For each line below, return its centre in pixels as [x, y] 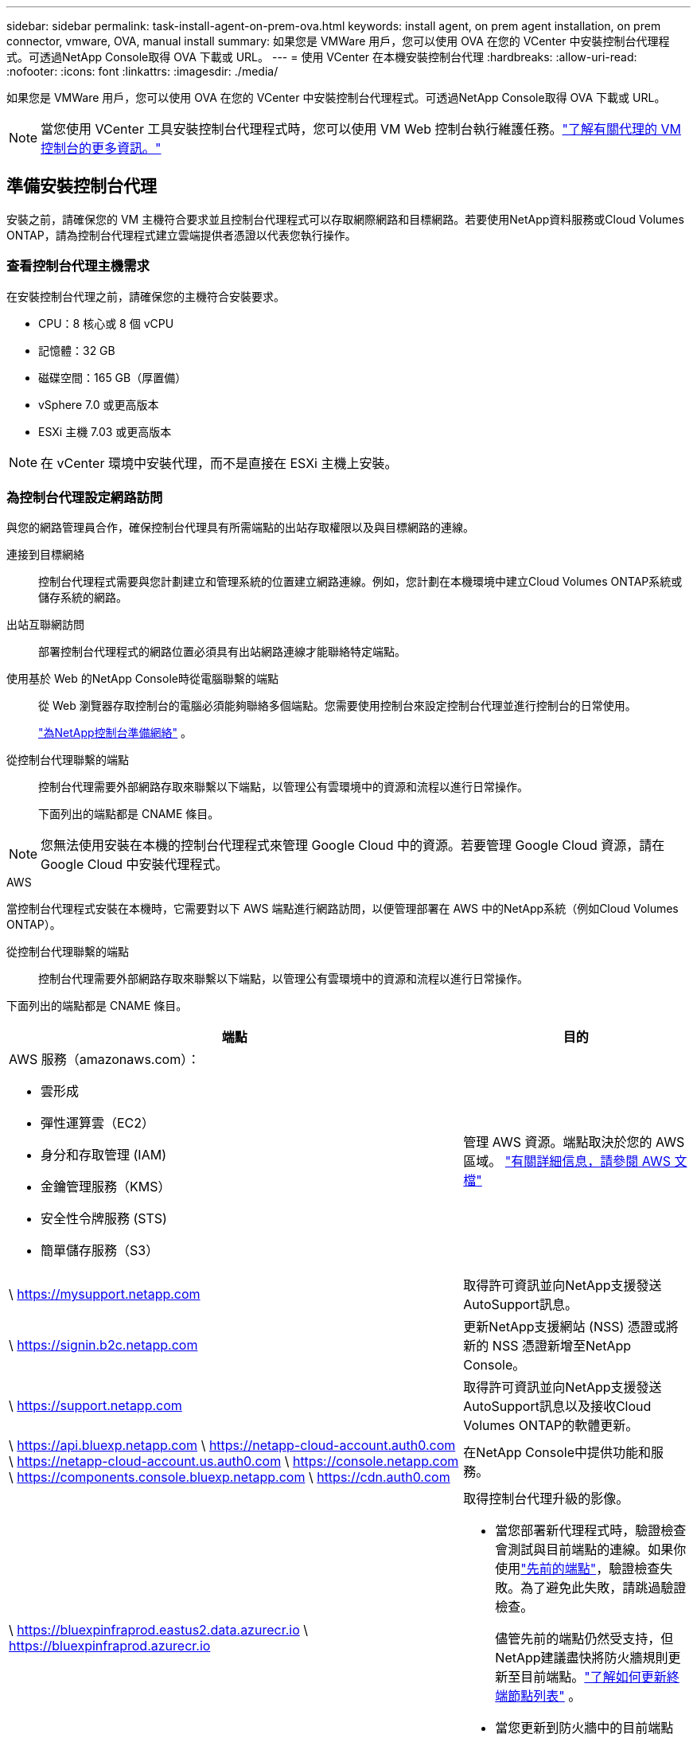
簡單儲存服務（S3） [100, 1251]
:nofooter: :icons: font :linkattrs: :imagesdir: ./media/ [142, 71]
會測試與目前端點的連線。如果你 [591, 1550]
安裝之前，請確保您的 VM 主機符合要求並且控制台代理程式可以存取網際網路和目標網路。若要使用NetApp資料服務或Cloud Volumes [345, 219]
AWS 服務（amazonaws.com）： [105, 1060]
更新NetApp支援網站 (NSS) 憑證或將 [571, 1327]
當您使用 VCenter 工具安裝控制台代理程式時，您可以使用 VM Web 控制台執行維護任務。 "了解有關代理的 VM [361, 129]
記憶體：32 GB [77, 350]
